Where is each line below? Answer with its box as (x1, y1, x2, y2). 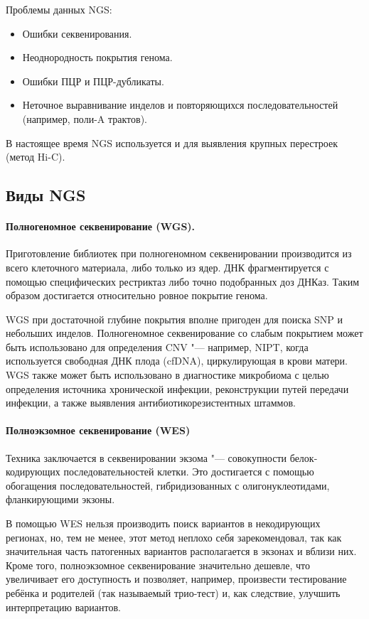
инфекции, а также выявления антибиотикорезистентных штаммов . (6, 395, 296, 410)
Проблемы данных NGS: (6, 2, 112, 16)
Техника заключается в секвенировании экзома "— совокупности (6, 450, 287, 465)
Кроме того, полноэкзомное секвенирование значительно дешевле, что (6, 557, 311, 572)
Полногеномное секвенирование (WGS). (6, 219, 196, 234)
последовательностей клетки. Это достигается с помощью (63, 464, 314, 479)
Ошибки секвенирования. (22, 26, 132, 41)
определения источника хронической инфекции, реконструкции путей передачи (6, 381, 349, 396)
